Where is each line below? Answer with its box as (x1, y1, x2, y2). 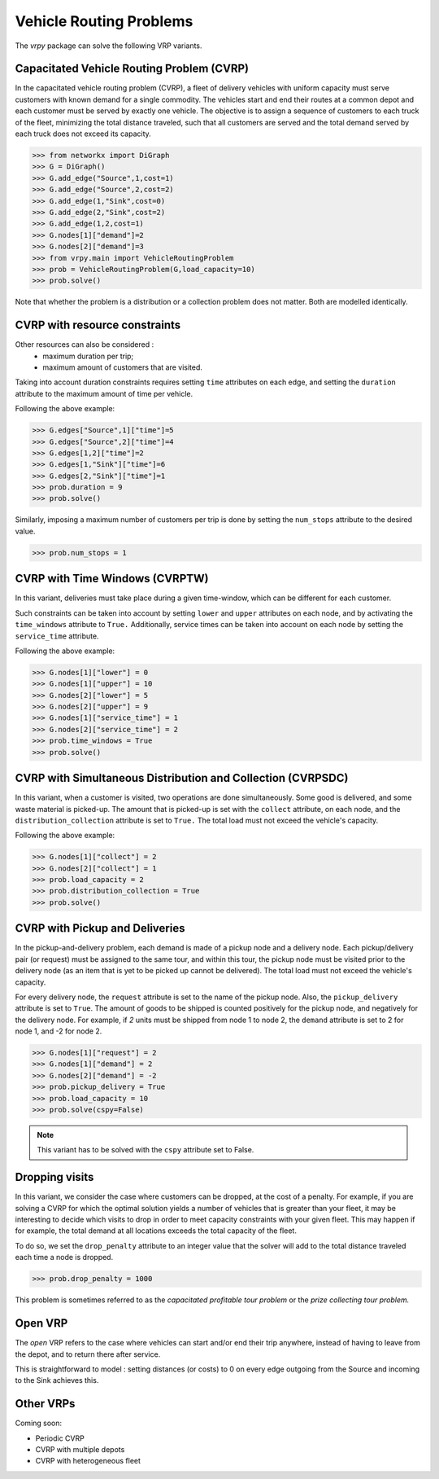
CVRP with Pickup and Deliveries (15, 921, 185, 936)
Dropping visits (15, 1170, 94, 1184)
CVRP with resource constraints (15, 318, 181, 332)
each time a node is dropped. (15, 1253, 114, 1262)
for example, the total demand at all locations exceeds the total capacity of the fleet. (15, 1226, 297, 1235)
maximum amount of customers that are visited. (42, 362, 203, 372)
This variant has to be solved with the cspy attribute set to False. (37, 1145, 254, 1155)
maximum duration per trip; (42, 351, 134, 361)
